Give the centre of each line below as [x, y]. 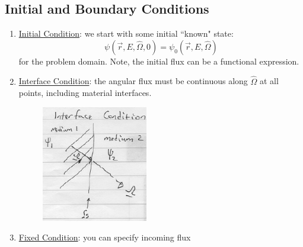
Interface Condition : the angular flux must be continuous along [133, 81]
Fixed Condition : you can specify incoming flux [105, 237]
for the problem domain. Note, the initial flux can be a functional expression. [159, 61]
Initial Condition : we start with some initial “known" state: [126, 33]
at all [269, 81]
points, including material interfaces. [85, 93]
